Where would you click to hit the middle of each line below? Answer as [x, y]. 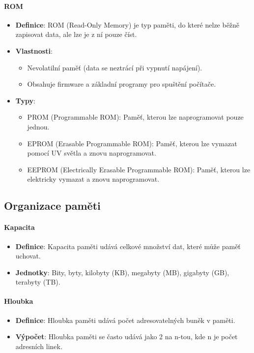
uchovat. [28, 256]
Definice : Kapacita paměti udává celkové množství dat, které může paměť [128, 246]
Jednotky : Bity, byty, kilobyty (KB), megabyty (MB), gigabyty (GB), [122, 272]
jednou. [38, 126]
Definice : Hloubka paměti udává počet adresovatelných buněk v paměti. [125, 320]
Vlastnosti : [34, 50]
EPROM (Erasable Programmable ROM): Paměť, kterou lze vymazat [132, 143]
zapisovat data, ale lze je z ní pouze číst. [76, 34]
